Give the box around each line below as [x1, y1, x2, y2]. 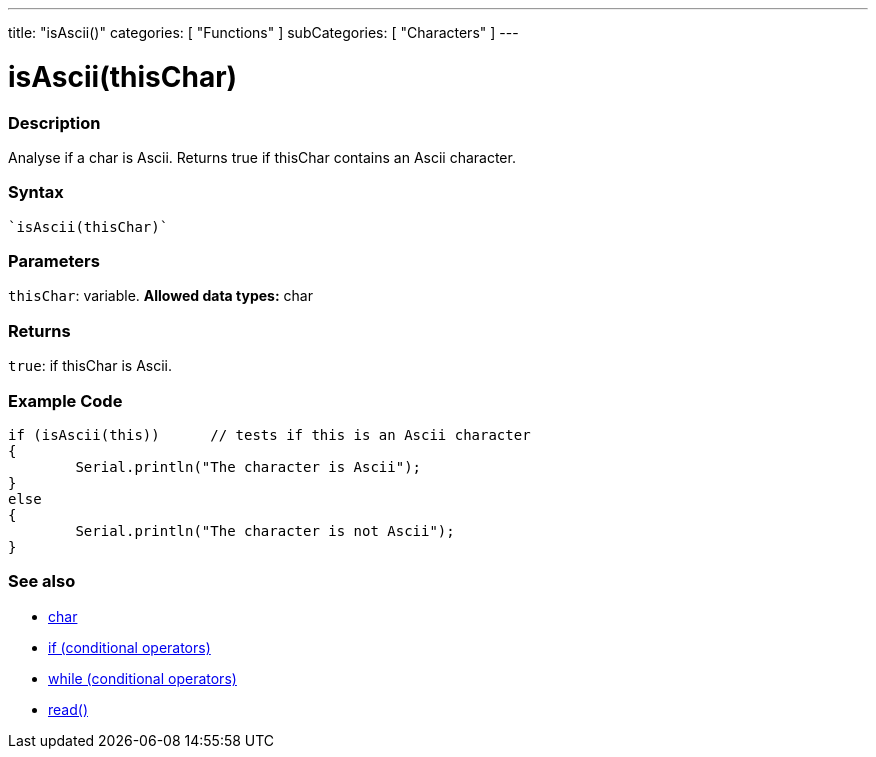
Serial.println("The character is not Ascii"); [75, 522, 455, 539]
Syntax [8, 182, 64, 203]
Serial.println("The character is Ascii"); [75, 458, 422, 475]
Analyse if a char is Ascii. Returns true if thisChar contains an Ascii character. [8, 148, 516, 166]
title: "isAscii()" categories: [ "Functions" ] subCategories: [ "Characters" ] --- [8, 24, 519, 41]
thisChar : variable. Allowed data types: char [8, 287, 313, 305]
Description [8, 112, 101, 133]
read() [48, 700, 88, 718]
